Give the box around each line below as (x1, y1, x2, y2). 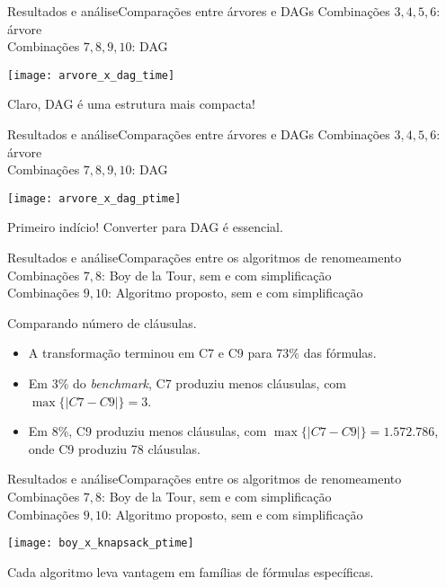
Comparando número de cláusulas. (7, 313, 197, 332)
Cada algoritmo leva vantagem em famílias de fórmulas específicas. (7, 562, 374, 581)
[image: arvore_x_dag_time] (7, 68, 175, 82)
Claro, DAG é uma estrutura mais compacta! (7, 94, 255, 113)
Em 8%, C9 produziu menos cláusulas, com (28, 422, 267, 440)
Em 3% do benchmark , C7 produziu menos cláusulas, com (28, 374, 347, 393)
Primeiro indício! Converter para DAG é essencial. (7, 218, 283, 236)
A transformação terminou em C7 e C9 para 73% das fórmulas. (28, 343, 377, 362)
